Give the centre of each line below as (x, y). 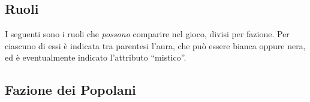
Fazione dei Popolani (70, 90)
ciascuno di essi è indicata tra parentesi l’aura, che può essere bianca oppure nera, (155, 45)
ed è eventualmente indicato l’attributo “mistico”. (96, 57)
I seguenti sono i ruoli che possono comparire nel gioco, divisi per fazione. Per (147, 34)
